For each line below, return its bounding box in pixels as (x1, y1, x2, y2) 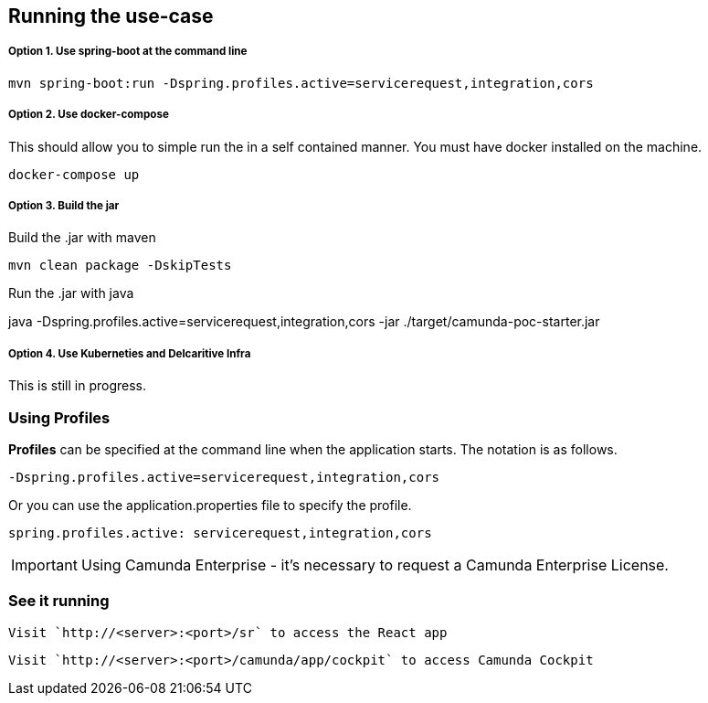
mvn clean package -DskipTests (8, 258, 232, 273)
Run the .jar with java (8, 285, 134, 302)
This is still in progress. (8, 378, 147, 394)
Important (11, 555, 78, 574)
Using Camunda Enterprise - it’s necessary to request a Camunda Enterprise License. (80, 555, 669, 574)
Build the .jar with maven (8, 229, 156, 246)
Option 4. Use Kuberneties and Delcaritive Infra (8, 346, 251, 360)
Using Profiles (8, 408, 111, 427)
